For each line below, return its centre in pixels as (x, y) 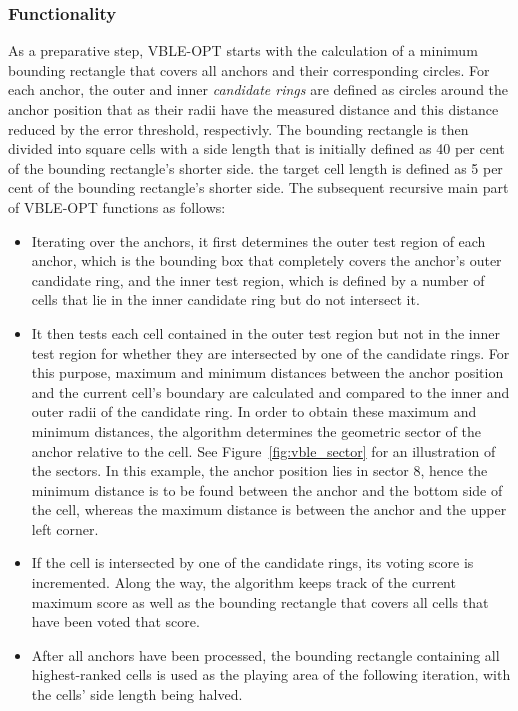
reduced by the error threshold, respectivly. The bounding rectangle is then (238, 128)
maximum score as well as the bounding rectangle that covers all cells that (260, 601)
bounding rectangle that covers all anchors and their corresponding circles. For (249, 69)
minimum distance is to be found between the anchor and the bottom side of (267, 489)
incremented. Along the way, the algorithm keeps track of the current (243, 582)
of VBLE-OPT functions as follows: (117, 206)
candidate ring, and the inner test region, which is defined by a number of (258, 279)
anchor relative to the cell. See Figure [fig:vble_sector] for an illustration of (263, 450)
